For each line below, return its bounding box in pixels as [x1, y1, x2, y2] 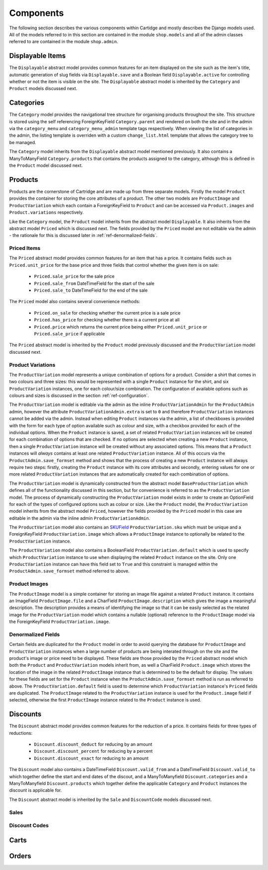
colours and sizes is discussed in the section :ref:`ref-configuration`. [9, 393, 149, 398]
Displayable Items [9, 52, 66, 60]
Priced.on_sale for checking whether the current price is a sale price [34, 310, 181, 316]
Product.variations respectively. [9, 209, 84, 216]
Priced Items [9, 245, 41, 252]
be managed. [9, 139, 37, 145]
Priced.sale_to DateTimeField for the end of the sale [34, 287, 148, 293]
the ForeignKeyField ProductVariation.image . [9, 619, 110, 625]
